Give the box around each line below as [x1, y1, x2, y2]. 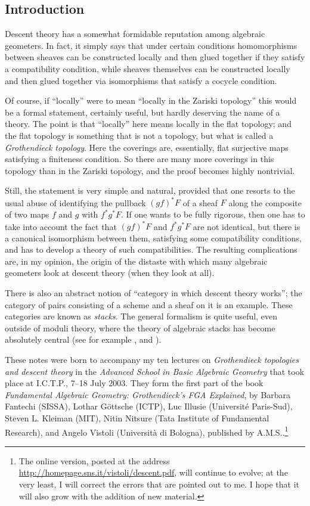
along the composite [228, 196, 302, 209]
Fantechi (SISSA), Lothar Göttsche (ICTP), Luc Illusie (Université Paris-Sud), [5, 400, 293, 412]
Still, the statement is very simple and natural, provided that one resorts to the [5, 184, 295, 197]
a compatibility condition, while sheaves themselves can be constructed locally [5, 62, 290, 74]
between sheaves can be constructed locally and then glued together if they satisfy [5, 51, 305, 63]
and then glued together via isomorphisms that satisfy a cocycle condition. [5, 74, 277, 86]
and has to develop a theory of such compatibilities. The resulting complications [5, 243, 297, 256]
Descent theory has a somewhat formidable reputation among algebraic [5, 27, 265, 40]
